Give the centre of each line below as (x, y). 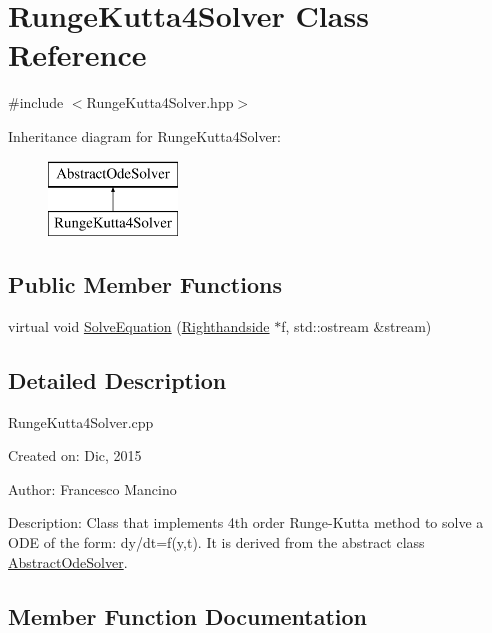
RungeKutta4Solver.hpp (160, 102)
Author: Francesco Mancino (92, 488)
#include (36, 102)
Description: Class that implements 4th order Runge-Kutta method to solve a (246, 522)
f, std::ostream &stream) (356, 325)
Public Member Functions (145, 284)
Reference (77, 54)
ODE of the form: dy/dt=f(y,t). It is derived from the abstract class (216, 542)
